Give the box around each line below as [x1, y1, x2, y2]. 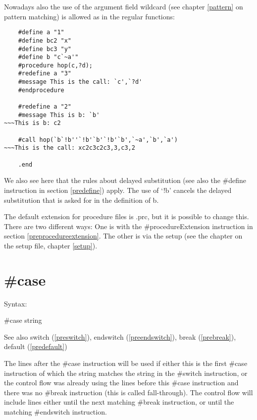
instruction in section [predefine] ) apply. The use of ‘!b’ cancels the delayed [4, 184, 232, 195]
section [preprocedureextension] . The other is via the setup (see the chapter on [4, 231, 243, 241]
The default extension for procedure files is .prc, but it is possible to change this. [4, 211, 249, 222]
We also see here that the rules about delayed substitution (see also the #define [4, 175, 247, 185]
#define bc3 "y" [18, 45, 72, 53]
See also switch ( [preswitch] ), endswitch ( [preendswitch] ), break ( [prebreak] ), [4, 331, 236, 342]
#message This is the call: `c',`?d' [18, 78, 143, 86]
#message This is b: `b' [18, 111, 100, 119]
